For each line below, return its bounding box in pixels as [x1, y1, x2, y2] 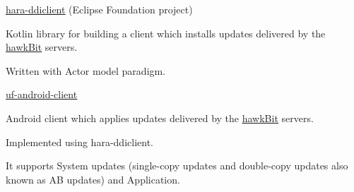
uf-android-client [6, 87, 78, 102]
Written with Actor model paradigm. [6, 63, 166, 78]
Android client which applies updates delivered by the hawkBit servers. [6, 110, 314, 125]
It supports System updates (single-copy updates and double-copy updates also [6, 158, 348, 173]
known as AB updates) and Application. [6, 172, 180, 186]
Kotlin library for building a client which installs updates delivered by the [6, 25, 326, 40]
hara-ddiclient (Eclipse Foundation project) [6, 2, 193, 16]
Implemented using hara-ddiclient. [6, 134, 153, 149]
